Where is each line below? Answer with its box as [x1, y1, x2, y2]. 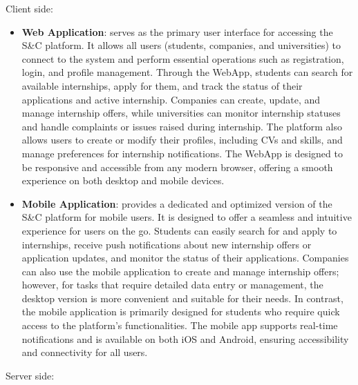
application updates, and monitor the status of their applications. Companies [21, 250, 349, 265]
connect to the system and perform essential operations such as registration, [21, 51, 344, 66]
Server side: [6, 368, 55, 382]
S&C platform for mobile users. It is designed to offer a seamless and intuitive [21, 210, 352, 224]
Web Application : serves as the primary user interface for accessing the [21, 24, 333, 39]
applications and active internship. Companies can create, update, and [21, 92, 321, 106]
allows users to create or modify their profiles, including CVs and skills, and [21, 132, 343, 147]
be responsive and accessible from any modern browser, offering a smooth [21, 159, 333, 174]
